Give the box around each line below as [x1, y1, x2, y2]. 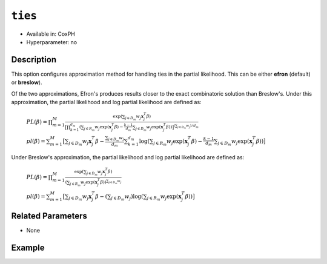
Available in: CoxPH [26, 30, 76, 38]
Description [11, 54, 57, 65]
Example [11, 242, 45, 252]
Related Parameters [11, 211, 88, 221]
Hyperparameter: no [26, 38, 78, 45]
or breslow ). [11, 79, 42, 86]
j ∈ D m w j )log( [111, 193, 144, 202]
